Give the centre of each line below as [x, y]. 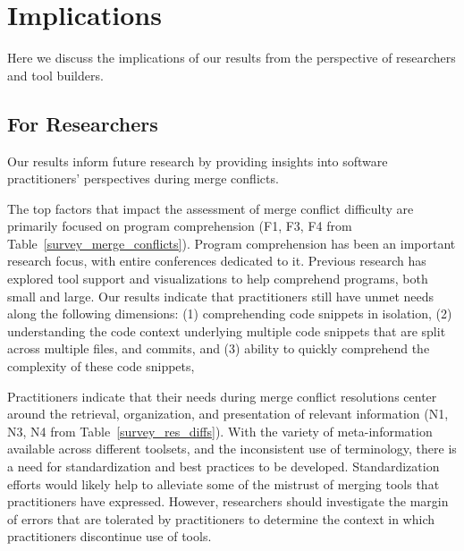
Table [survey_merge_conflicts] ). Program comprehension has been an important [232, 243]
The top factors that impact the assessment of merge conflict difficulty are [211, 208]
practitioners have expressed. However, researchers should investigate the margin [228, 501]
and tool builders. [55, 75]
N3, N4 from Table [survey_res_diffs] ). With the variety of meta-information [220, 431]
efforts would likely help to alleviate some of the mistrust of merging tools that [224, 483]
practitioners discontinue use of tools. [110, 536]
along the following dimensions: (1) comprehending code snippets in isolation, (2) [230, 314]
